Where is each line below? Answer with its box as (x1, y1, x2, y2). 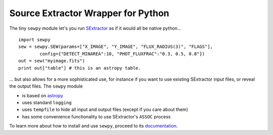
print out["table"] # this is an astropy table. (18, 65, 141, 71)
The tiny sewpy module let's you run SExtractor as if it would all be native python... (9, 25, 181, 31)
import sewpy (18, 37, 51, 42)
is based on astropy (22, 92, 63, 98)
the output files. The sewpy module (9, 83, 83, 89)
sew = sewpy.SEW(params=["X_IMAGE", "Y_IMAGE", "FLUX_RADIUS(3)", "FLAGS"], (18, 44, 213, 50)
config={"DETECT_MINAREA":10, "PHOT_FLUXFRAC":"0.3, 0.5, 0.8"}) (39, 51, 205, 56)
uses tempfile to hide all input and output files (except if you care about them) (22, 106, 189, 113)
